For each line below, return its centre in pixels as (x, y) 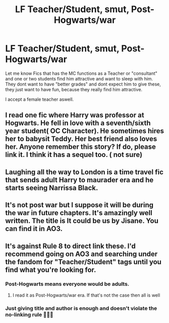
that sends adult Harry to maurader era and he (79, 180)
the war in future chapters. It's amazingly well (79, 213)
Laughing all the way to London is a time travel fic (84, 172)
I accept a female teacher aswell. (40, 99)
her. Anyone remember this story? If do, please (81, 147)
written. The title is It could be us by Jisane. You (82, 221)
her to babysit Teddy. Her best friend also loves (81, 139)
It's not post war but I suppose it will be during (79, 205)
